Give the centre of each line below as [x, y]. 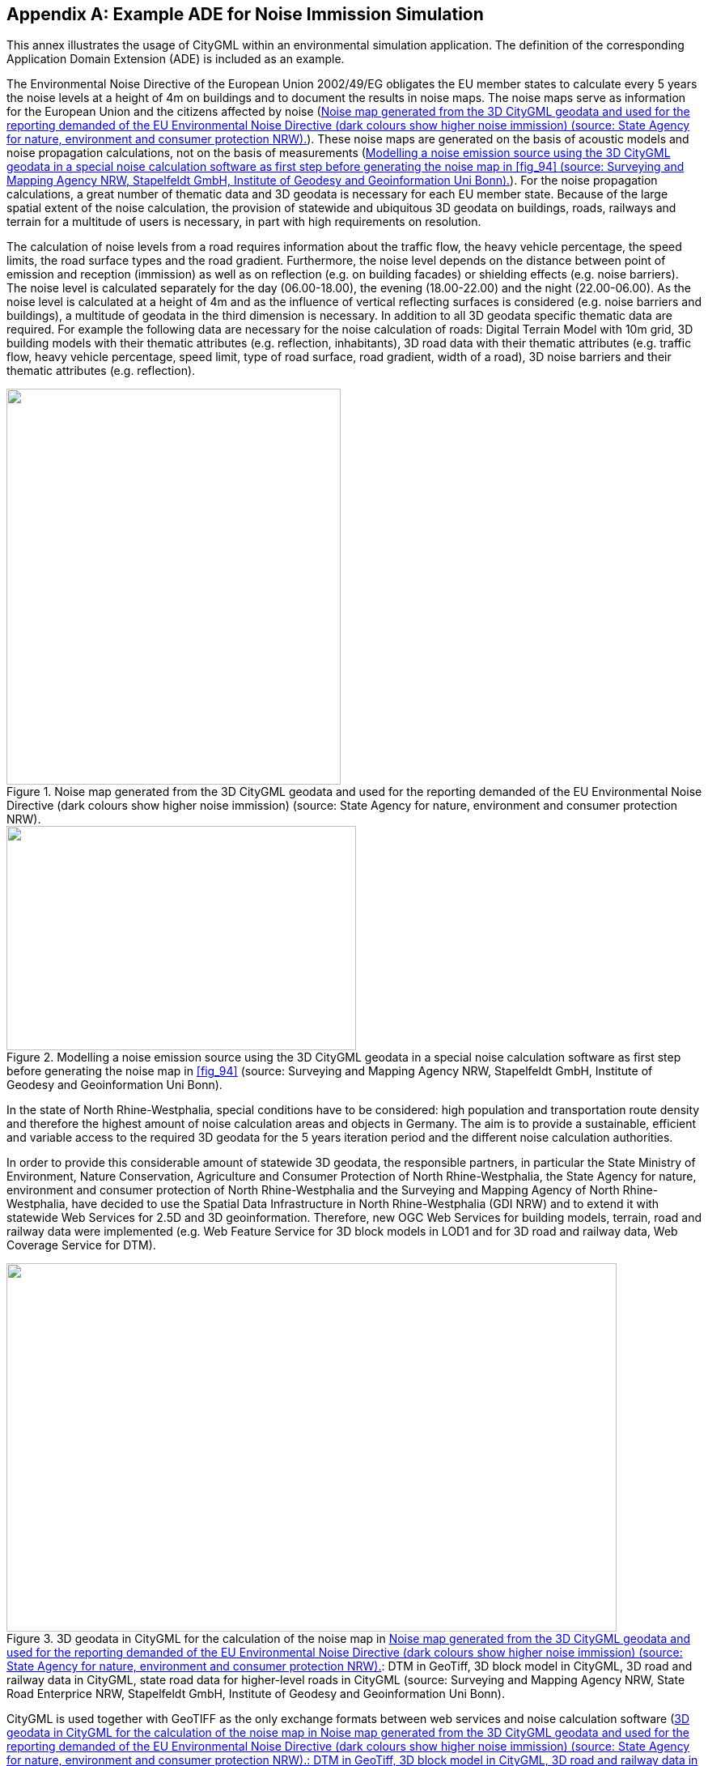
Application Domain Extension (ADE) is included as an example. [176, 59]
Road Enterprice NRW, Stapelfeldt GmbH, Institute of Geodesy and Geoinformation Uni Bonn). [256, 1694]
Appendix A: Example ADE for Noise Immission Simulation [245, 14]
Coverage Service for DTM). [81, 1245]
